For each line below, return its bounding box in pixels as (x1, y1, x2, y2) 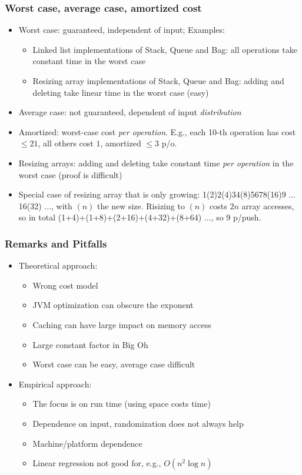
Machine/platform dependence (32, 437, 142, 449)
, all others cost (38, 137, 94, 149)
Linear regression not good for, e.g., (32, 457, 161, 469)
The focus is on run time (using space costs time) (32, 397, 211, 410)
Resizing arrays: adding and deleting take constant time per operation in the (18, 156, 294, 169)
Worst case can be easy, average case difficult (32, 358, 195, 370)
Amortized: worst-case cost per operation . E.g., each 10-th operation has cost (18, 125, 296, 138)
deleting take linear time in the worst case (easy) (32, 86, 209, 98)
